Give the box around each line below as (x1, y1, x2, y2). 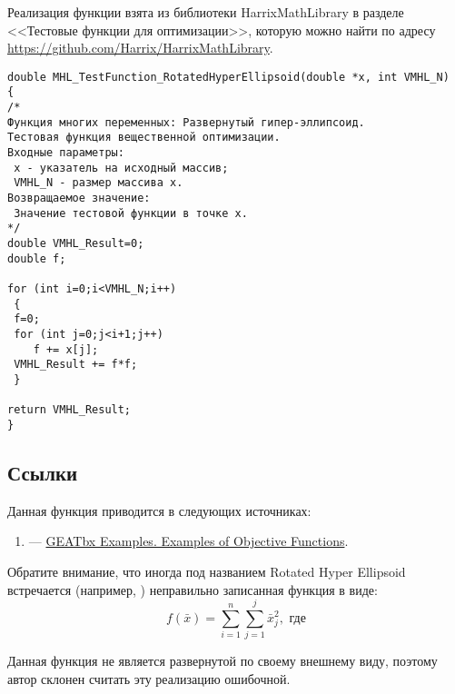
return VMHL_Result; (7, 403, 132, 417)
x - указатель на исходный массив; (14, 161, 229, 174)
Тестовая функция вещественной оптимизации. (7, 131, 281, 144)
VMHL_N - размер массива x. (14, 176, 183, 190)
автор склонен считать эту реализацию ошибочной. (7, 669, 291, 688)
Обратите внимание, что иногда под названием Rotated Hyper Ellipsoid (7, 561, 406, 580)
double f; (7, 252, 66, 265)
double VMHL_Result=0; (7, 237, 144, 250)
